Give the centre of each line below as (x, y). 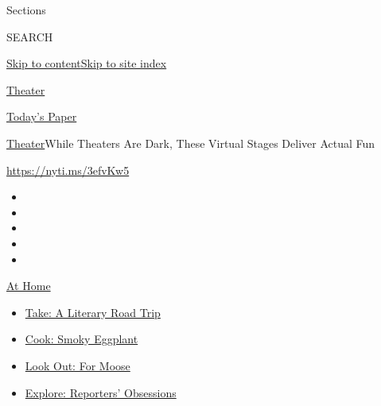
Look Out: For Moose (78, 365)
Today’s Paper (42, 116)
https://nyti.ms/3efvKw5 (68, 170)
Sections (26, 10)
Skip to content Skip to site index (87, 63)
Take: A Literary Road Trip (93, 312)
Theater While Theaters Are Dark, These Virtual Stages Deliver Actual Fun (191, 143)
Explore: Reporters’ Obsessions (101, 392)
